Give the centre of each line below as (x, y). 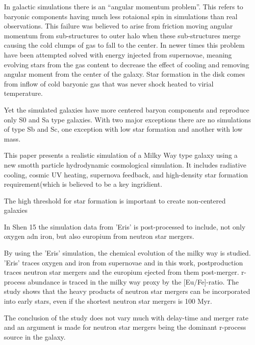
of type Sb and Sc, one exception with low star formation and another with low (123, 129)
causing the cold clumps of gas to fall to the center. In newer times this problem (124, 45)
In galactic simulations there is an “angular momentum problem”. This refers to (124, 6)
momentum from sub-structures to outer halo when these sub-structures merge (122, 35)
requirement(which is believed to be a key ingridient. (83, 184)
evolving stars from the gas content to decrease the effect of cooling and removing (127, 64)
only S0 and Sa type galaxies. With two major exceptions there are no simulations (127, 119)
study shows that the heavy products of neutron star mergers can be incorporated (127, 291)
